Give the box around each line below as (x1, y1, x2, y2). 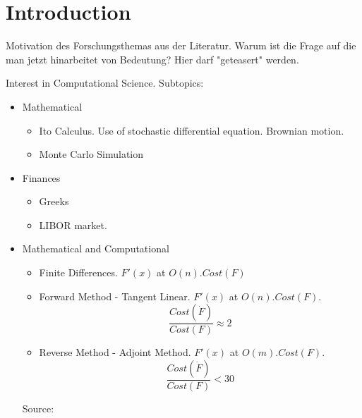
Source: (22, 400, 54, 415)
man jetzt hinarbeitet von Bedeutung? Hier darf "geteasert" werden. (6, 51, 299, 66)
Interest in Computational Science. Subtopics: (6, 75, 204, 90)
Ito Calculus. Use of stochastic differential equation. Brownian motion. (39, 123, 344, 137)
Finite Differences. (39, 265, 118, 280)
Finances (22, 170, 61, 185)
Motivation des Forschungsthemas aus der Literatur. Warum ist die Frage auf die (6, 38, 356, 53)
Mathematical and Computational (22, 241, 169, 256)
